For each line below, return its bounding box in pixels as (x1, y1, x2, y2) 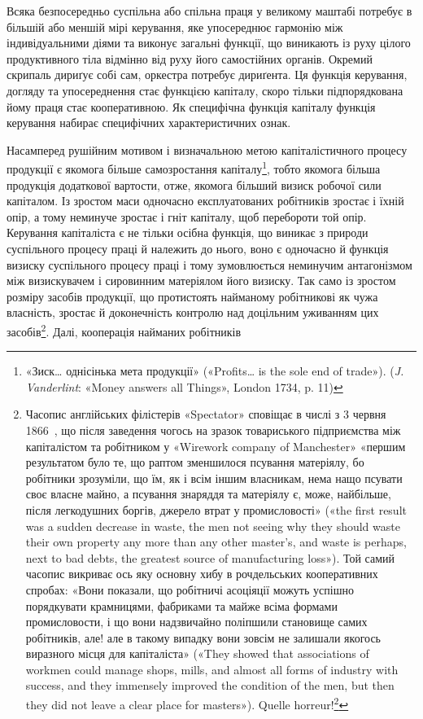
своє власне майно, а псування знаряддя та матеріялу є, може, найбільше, (25, 485, 391, 502)
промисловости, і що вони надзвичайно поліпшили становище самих (25, 613, 368, 630)
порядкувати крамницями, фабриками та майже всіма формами (25, 597, 338, 614)
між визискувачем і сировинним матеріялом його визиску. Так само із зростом (7, 272, 396, 289)
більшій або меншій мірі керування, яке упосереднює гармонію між (7, 18, 343, 35)
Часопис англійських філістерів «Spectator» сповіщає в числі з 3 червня (25, 406, 386, 423)
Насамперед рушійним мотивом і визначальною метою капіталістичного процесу (7, 141, 408, 158)
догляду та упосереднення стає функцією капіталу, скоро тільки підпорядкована (7, 81, 403, 99)
